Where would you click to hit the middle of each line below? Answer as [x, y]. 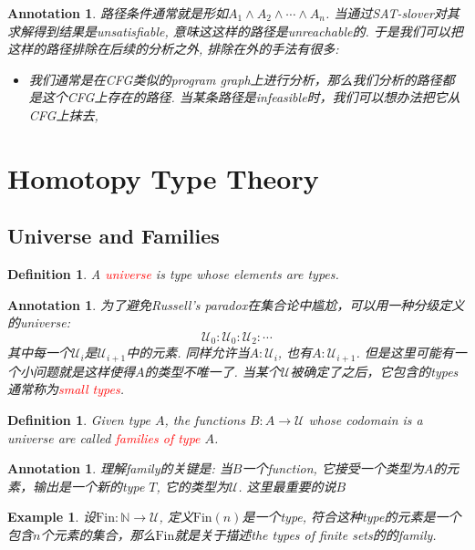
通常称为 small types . [66, 389]
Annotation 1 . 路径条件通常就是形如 [118, 13]
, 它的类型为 [192, 486]
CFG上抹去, [63, 114]
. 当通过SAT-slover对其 [392, 13]
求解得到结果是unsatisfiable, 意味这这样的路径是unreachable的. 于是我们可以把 [235, 31]
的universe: [39, 322]
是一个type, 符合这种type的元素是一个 [351, 517]
